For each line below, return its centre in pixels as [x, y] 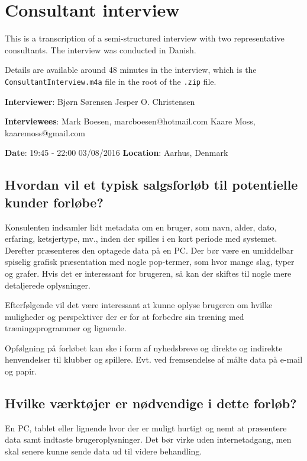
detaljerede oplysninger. [48, 285]
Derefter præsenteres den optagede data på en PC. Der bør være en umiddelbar [149, 250]
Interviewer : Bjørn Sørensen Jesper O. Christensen [100, 101]
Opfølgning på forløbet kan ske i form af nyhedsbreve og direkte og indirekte [144, 348]
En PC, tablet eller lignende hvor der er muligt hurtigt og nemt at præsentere [146, 428]
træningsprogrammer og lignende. [66, 328]
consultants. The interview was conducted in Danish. [101, 49]
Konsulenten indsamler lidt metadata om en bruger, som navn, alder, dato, [141, 227]
